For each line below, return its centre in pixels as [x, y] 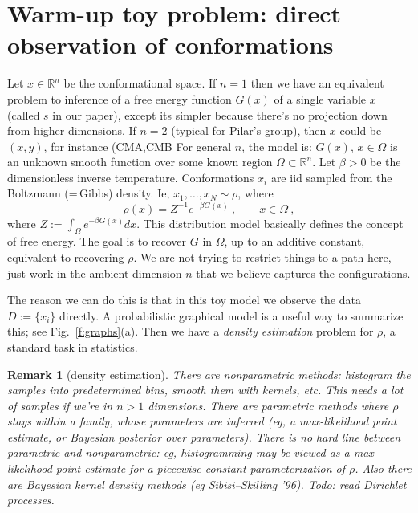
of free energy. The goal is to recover [97, 241]
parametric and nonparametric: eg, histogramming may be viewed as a [179, 452]
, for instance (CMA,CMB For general [138, 146]
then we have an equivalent [317, 83]
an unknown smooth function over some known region [140, 162]
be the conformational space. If [140, 83]
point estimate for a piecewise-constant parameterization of [200, 468]
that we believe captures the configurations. [303, 273]
